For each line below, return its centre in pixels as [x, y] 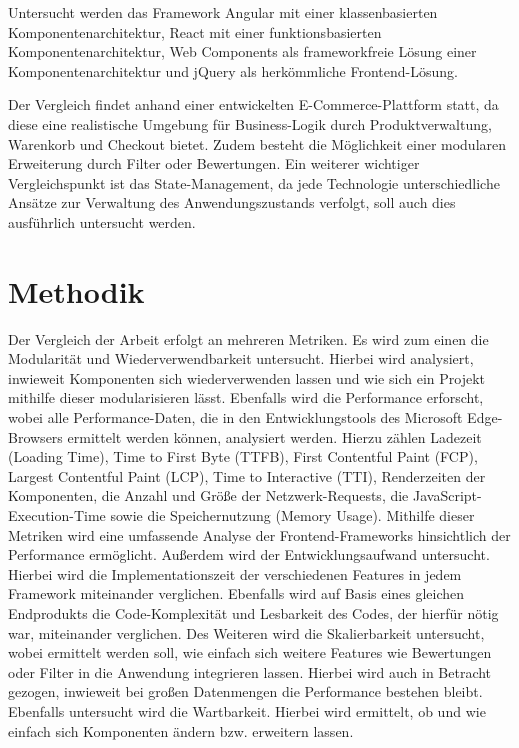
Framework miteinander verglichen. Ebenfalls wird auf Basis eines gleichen [236, 593]
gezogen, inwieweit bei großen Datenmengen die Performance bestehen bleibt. [245, 691]
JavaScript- [447, 495]
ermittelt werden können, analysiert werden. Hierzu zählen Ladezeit [274, 436]
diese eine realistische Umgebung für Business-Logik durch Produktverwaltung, [250, 123]
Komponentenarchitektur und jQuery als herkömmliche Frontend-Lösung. [233, 70]
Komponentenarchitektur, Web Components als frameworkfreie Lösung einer [242, 51]
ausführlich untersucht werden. [102, 221]
